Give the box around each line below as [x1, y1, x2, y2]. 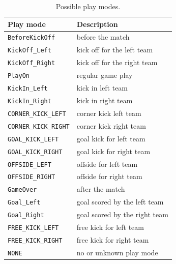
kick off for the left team [76, 44, 153, 55]
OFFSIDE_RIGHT [8, 173, 55, 181]
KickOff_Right [8, 60, 55, 67]
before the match [76, 32, 130, 42]
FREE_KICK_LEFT [8, 224, 59, 232]
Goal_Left [8, 199, 41, 207]
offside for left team [76, 158, 138, 169]
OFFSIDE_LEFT [8, 161, 51, 168]
